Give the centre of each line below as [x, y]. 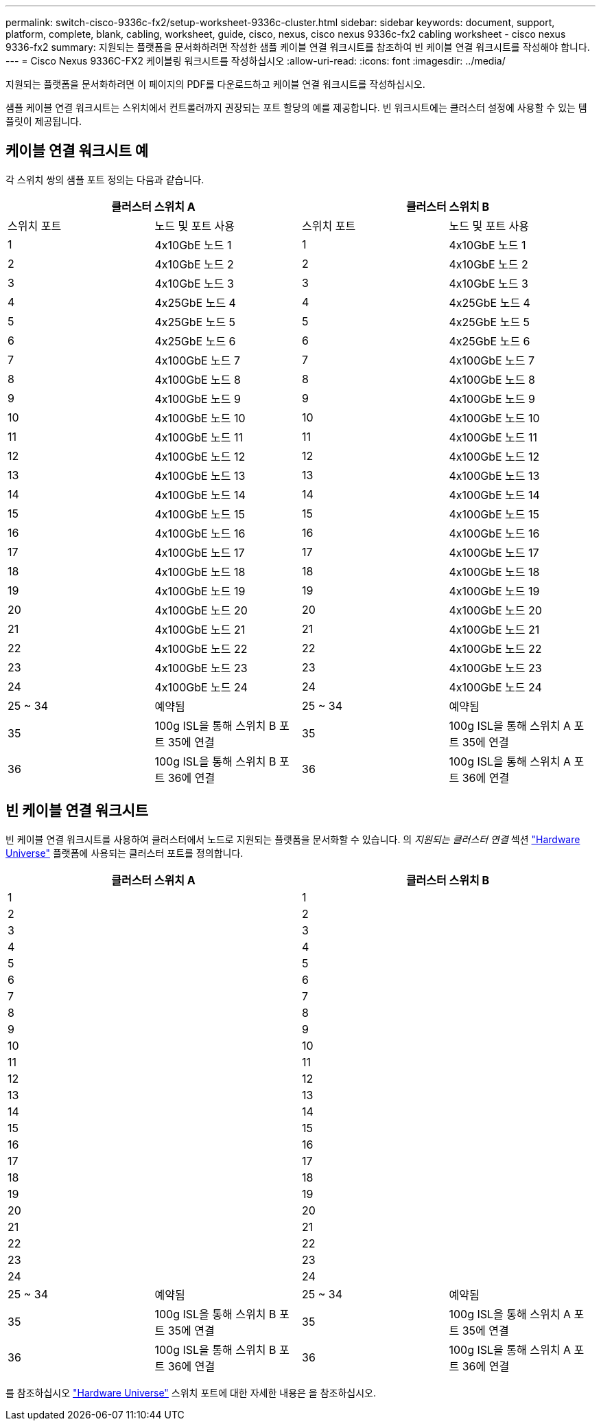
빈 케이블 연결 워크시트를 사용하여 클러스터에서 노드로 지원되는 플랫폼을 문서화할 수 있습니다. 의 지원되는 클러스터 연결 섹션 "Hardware [293, 839]
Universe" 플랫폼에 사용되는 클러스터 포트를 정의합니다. [125, 853]
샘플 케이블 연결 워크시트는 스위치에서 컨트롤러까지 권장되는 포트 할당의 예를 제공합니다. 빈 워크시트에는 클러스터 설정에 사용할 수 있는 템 [296, 107]
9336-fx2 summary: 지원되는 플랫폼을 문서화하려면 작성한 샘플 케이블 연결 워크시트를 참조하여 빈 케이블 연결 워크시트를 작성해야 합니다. [298, 47]
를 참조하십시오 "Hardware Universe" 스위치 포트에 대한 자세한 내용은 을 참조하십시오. [191, 1392]
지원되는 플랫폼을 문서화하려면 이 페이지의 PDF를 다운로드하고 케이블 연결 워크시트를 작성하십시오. [215, 84]
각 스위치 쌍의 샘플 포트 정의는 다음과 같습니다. [105, 179]
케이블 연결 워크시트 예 [77, 151]
